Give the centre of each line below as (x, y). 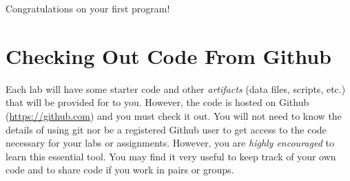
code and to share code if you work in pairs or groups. (120, 170)
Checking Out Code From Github (168, 55)
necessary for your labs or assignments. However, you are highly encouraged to (170, 143)
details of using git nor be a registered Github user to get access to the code (166, 129)
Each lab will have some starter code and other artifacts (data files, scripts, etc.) (176, 88)
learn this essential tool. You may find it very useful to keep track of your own (171, 156)
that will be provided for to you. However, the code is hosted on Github (157, 102)
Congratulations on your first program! (88, 8)
